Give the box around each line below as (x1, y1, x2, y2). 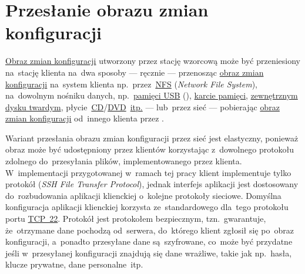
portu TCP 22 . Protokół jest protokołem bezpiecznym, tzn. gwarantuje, (5, 212, 266, 225)
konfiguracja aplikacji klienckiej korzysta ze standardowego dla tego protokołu (5, 201, 289, 213)
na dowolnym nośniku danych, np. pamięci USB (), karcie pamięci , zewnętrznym (5, 89, 298, 102)
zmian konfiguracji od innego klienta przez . (5, 112, 164, 124)
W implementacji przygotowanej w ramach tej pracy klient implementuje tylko (5, 166, 291, 178)
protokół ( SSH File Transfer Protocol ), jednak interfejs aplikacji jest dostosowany (5, 178, 299, 190)
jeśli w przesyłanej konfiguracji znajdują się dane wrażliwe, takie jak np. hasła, (5, 246, 292, 259)
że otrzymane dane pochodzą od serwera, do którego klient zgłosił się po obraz (5, 224, 294, 236)
